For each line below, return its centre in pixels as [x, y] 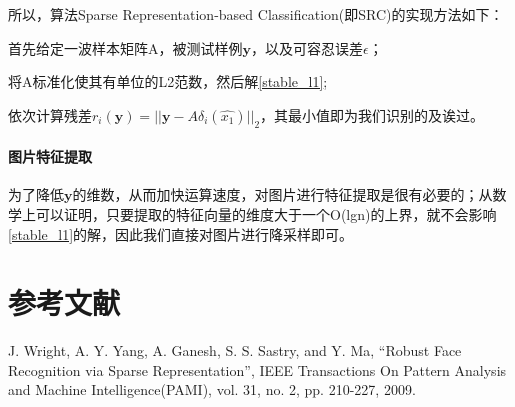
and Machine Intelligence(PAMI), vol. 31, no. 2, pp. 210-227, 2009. [212, 389]
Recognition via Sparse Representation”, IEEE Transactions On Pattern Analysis [257, 369]
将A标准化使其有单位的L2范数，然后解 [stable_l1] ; [168, 81]
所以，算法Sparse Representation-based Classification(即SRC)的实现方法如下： [256, 14]
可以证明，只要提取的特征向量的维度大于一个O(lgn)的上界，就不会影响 [266, 213]
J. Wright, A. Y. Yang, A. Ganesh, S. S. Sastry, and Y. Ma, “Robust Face [235, 350]
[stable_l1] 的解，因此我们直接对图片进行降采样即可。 [181, 233]
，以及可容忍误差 [307, 47]
